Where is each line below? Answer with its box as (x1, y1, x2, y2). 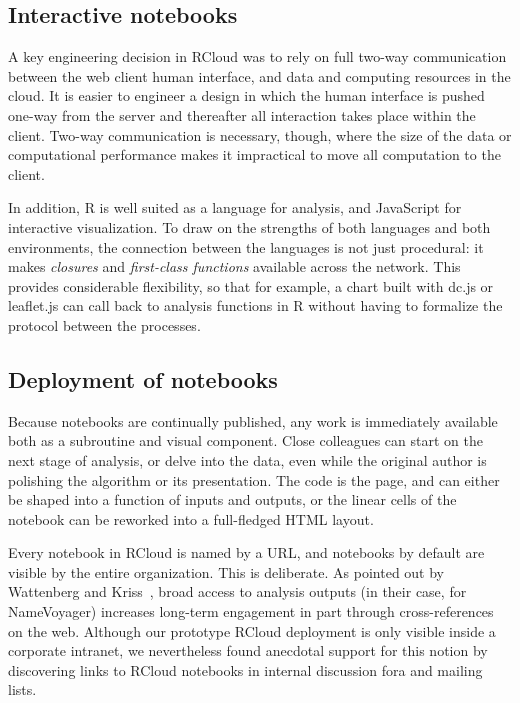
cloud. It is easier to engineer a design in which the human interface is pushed (8, 85, 485, 106)
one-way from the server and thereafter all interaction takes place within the (8, 104, 476, 125)
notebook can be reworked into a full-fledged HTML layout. (8, 508, 374, 529)
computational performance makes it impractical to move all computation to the (8, 144, 501, 165)
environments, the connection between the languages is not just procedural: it (8, 236, 484, 257)
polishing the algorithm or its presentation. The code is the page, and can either (8, 469, 500, 490)
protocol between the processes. (8, 314, 201, 335)
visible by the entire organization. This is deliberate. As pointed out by (8, 561, 445, 582)
